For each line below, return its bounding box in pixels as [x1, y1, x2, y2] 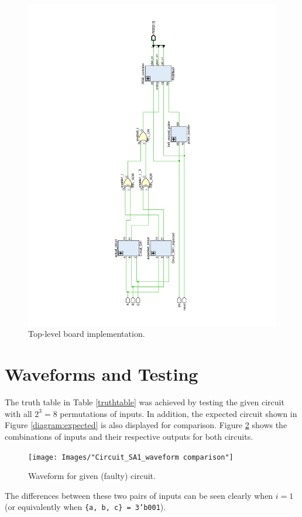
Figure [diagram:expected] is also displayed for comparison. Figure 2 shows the [5, 419, 287, 431]
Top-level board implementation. [28, 328, 145, 340]
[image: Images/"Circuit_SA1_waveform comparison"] [28, 453, 234, 461]
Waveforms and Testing [5, 362, 198, 386]
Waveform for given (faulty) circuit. [28, 470, 156, 482]
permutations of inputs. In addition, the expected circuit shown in [60, 407, 297, 419]
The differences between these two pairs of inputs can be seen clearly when [5, 489, 273, 501]
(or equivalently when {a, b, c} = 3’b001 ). [5, 501, 166, 513]
